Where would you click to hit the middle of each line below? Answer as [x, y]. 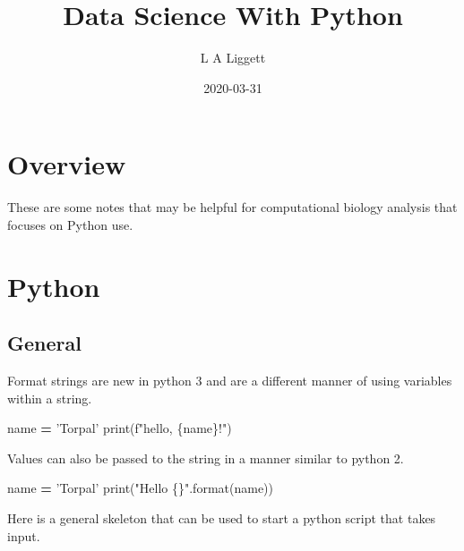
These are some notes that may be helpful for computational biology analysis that [232, 207]
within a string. [50, 398]
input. [24, 535]
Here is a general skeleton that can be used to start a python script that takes [222, 517]
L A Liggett [233, 58]
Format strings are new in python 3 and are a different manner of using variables [230, 381]
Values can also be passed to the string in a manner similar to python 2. [206, 458]
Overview [67, 164]
